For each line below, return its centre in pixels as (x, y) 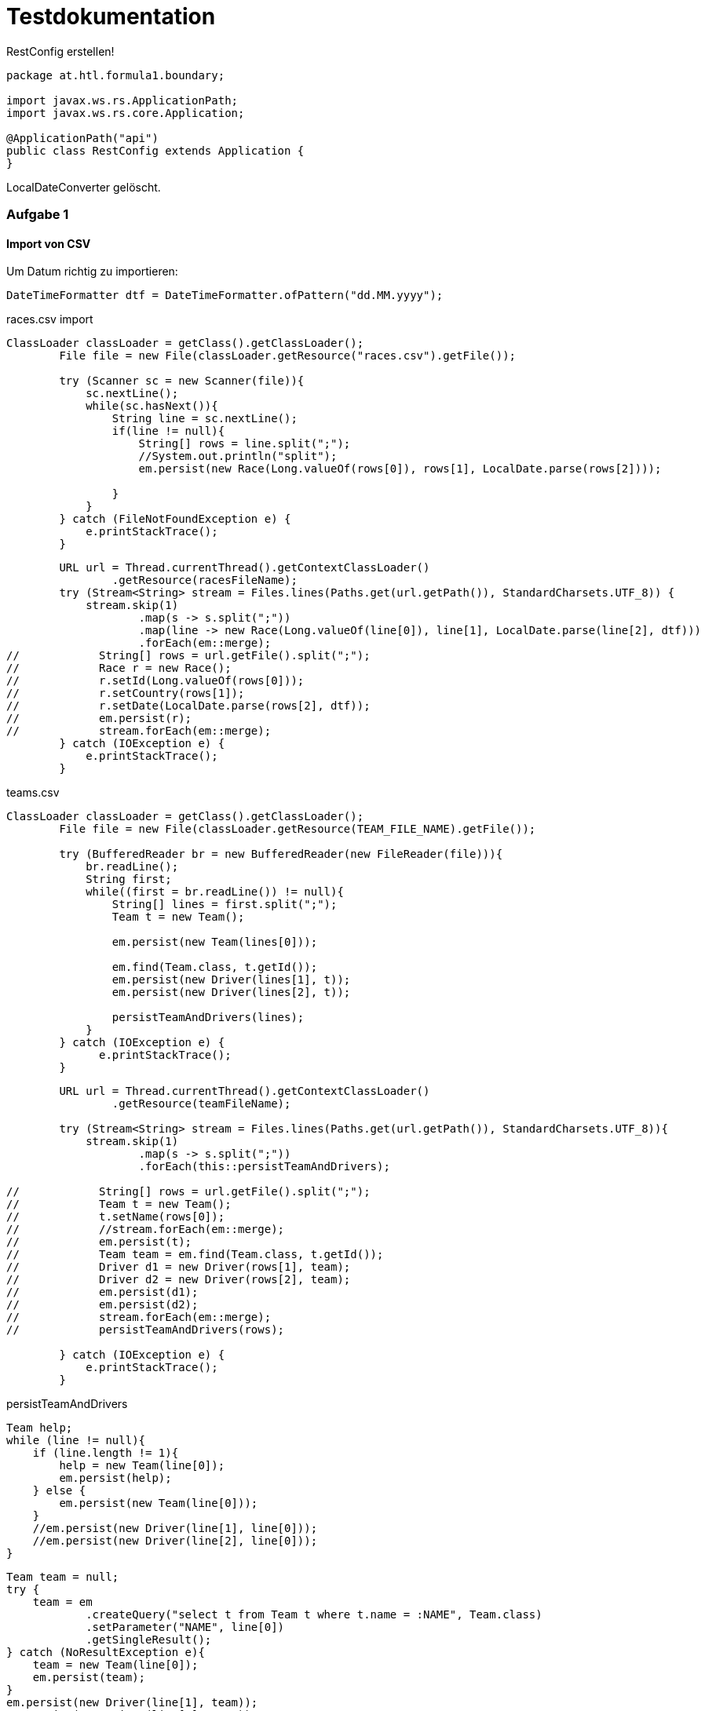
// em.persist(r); (99, 719)
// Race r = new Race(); (119, 668)
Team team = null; (63, 1577)
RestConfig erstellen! (60, 51)
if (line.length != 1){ (106, 1453)
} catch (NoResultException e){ (106, 1653)
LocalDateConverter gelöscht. (84, 187)
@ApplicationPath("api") (82, 138)
